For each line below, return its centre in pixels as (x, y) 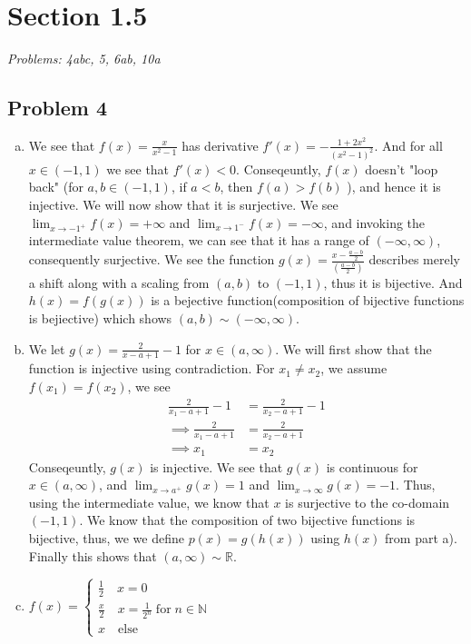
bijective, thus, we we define (106, 538)
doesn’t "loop (402, 168)
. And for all (408, 145)
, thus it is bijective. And (393, 282)
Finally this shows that (93, 555)
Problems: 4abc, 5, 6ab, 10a (84, 59)
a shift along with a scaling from (119, 282)
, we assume (354, 368)
